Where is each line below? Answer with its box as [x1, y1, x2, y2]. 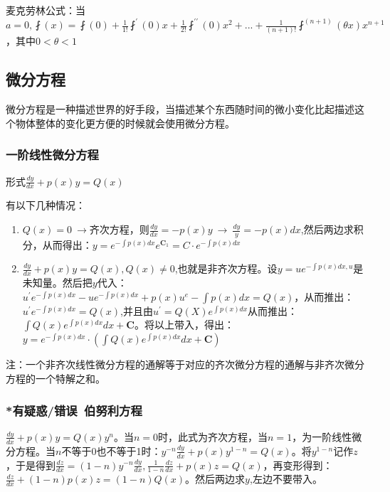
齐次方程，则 [89, 222, 149, 237]
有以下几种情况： [6, 198, 85, 213]
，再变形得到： [263, 457, 333, 472]
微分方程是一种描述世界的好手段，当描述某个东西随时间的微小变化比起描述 [6, 102, 354, 117]
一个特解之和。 [35, 371, 105, 386]
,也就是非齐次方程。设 [174, 261, 278, 276]
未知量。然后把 [22, 275, 93, 290]
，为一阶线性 [292, 429, 352, 444]
